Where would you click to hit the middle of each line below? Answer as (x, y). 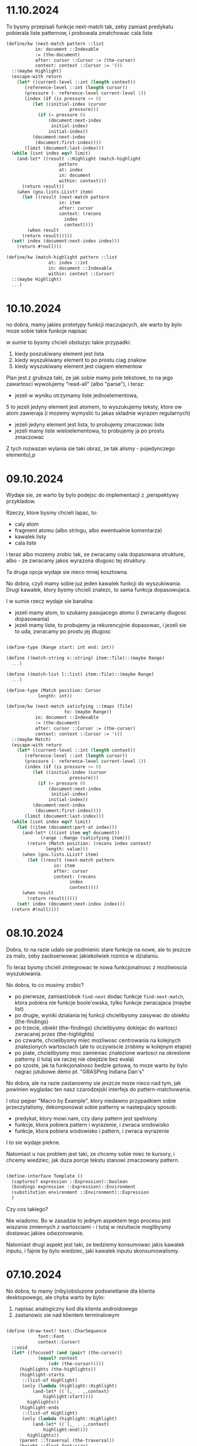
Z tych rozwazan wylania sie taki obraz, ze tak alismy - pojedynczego (91, 448)
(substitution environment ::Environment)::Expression (80, 1192)
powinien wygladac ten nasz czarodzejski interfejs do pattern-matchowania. (99, 1089)
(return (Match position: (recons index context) (89, 844)
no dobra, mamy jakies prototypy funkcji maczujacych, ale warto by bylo (94, 324)
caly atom (27, 524)
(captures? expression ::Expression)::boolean (70, 1181)
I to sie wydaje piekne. (33, 1142)
